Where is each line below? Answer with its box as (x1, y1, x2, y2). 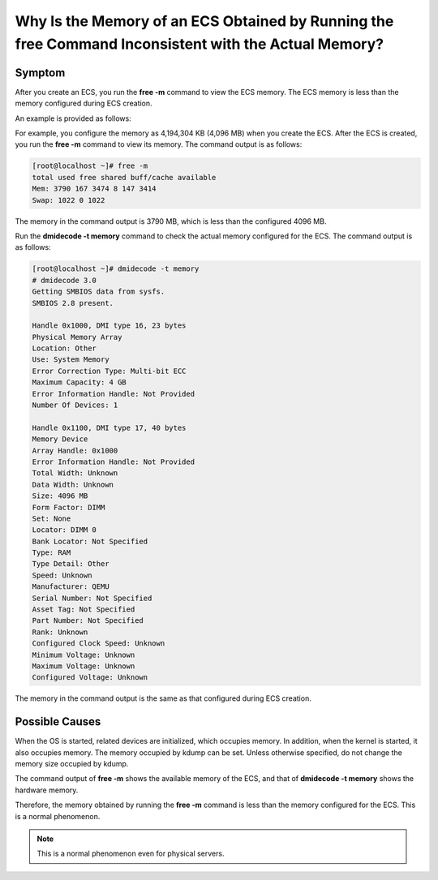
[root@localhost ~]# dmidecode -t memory (32, 264, 200, 273)
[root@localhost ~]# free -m (32, 161, 148, 170)
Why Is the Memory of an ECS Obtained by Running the (15, 12, 394, 30)
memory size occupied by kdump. (15, 759, 129, 769)
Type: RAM (32, 548, 71, 557)
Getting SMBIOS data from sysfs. (32, 287, 165, 296)
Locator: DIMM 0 (32, 526, 97, 534)
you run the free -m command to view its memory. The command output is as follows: (15, 140, 303, 149)
